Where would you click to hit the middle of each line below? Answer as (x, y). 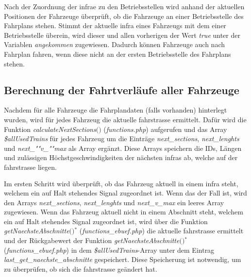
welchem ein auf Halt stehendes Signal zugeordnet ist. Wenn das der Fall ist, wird (125, 193)
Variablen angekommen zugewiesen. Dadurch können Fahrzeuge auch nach (114, 44)
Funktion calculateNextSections (50, 129)
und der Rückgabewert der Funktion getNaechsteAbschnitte (92, 240)
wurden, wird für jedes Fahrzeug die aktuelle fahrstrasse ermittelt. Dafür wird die (125, 119)
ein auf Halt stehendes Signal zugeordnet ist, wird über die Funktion (106, 221)
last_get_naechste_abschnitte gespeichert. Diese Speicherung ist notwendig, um (123, 259)
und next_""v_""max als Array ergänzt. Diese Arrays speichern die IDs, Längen (123, 148)
